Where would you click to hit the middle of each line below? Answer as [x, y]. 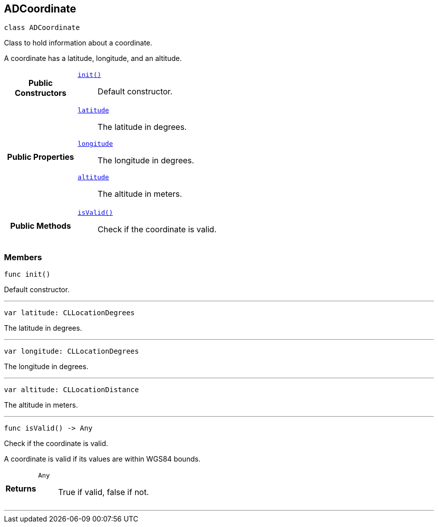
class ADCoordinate [42, 28]
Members [23, 257]
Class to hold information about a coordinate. [78, 43]
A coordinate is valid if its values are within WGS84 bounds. [102, 459]
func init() [27, 274]
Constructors [40, 93]
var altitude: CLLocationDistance [71, 390]
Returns [21, 488]
